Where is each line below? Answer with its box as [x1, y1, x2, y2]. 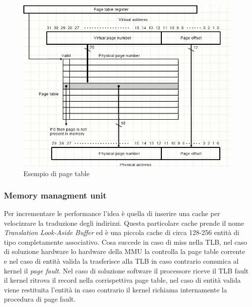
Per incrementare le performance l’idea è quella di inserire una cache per [4, 208, 220, 218]
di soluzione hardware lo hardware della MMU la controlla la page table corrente [4, 246, 245, 256]
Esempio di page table [23, 168, 90, 179]
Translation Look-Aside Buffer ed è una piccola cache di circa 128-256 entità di [4, 227, 240, 237]
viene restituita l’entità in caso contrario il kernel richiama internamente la [4, 284, 227, 294]
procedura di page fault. [4, 294, 76, 304]
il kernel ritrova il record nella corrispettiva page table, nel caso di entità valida [4, 275, 241, 285]
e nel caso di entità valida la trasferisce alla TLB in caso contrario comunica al [4, 255, 239, 266]
